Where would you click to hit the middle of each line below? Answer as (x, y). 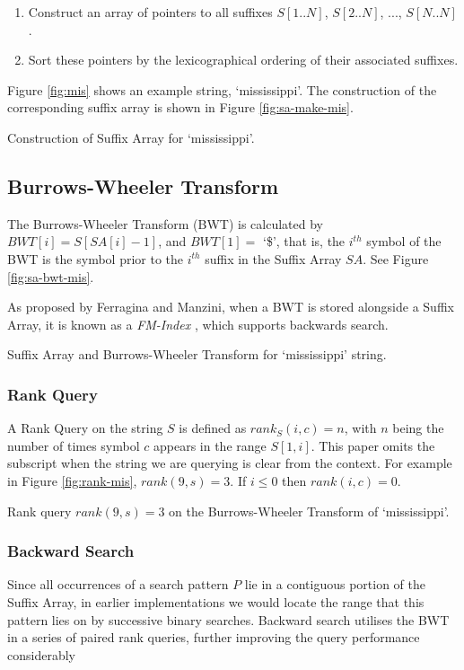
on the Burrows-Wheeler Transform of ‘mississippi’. (309, 511)
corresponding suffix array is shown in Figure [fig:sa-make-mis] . (180, 107)
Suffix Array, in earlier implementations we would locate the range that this (216, 601)
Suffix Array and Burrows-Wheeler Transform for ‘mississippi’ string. (197, 354)
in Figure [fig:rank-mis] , (72, 480)
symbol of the (404, 241)
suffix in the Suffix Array (273, 258)
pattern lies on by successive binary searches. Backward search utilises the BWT (228, 619)
